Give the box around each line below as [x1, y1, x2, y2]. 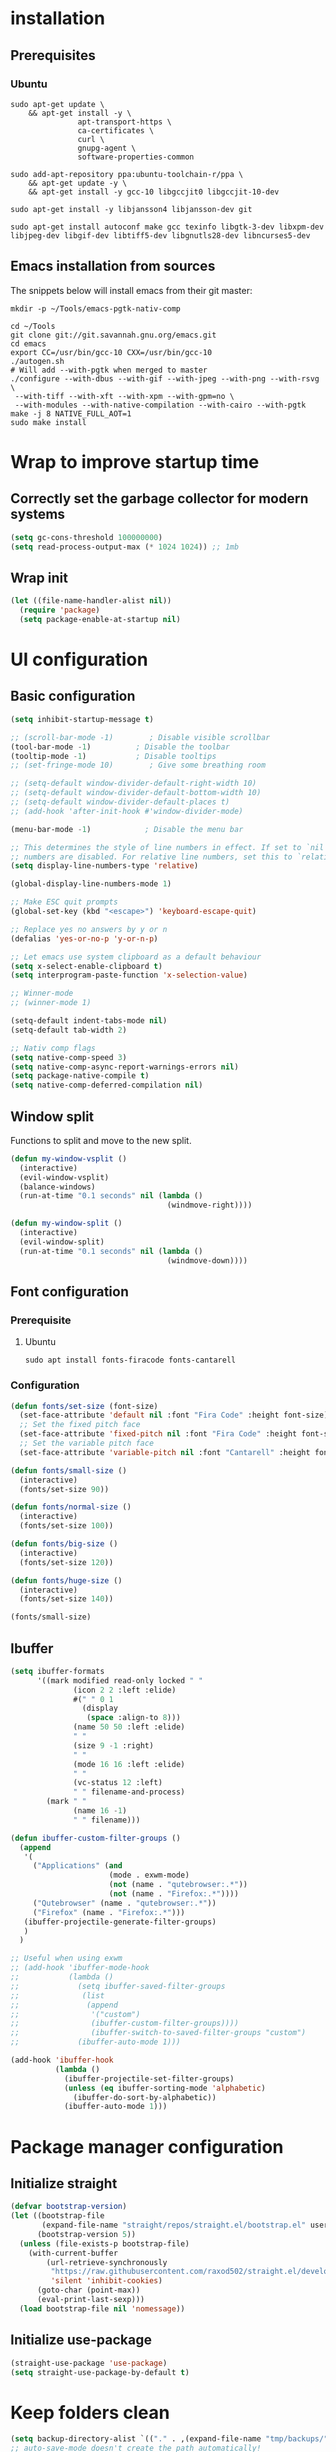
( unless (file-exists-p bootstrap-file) [19, 2238, 190, 2249]
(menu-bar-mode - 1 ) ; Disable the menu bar [10, 824, 244, 834]
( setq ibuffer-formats [10, 1666, 105, 1676]
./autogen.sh [10, 356, 65, 366]
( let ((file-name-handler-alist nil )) [10, 596, 172, 606]
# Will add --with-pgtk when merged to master [10, 365, 208, 375]
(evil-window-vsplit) [19, 1172, 110, 1182]
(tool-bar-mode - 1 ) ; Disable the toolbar [10, 742, 230, 752]
